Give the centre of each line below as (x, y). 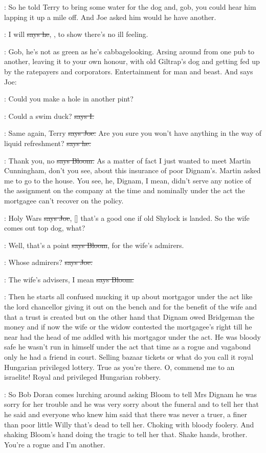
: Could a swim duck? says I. (49, 116)
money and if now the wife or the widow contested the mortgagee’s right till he (128, 327)
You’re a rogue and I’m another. (55, 444)
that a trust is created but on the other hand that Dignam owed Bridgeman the (129, 316)
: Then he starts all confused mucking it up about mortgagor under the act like (128, 296)
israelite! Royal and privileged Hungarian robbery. (83, 377)
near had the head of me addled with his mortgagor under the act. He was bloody (132, 336)
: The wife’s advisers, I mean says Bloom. (69, 279)
